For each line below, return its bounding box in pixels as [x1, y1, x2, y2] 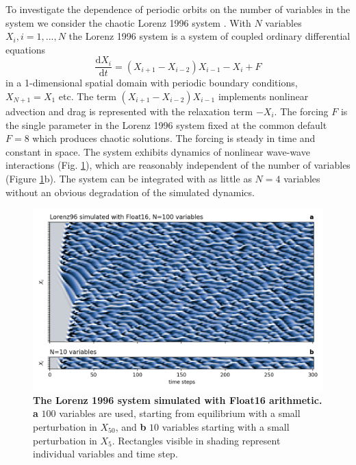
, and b [115, 419, 147, 433]
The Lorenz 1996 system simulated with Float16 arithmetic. [33, 392, 322, 407]
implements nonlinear [218, 89, 309, 104]
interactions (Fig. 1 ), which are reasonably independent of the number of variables [5, 158, 351, 172]
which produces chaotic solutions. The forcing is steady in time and [32, 131, 316, 145]
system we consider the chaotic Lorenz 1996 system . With [5, 15, 251, 29]
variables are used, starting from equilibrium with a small [59, 406, 301, 420]
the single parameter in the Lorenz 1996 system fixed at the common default [5, 117, 327, 132]
